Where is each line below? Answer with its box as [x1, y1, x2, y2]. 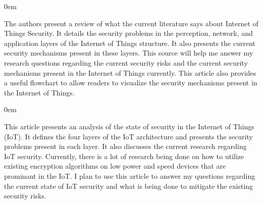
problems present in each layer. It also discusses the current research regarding [4, 141, 247, 151]
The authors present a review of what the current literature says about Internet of [4, 18, 258, 28]
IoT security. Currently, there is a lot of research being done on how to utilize [4, 150, 244, 161]
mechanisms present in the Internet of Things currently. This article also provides [4, 67, 256, 78]
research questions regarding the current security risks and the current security [4, 57, 248, 68]
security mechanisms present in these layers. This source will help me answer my [4, 47, 253, 58]
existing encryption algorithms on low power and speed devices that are [4, 161, 226, 171]
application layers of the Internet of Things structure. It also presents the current [4, 37, 255, 48]
